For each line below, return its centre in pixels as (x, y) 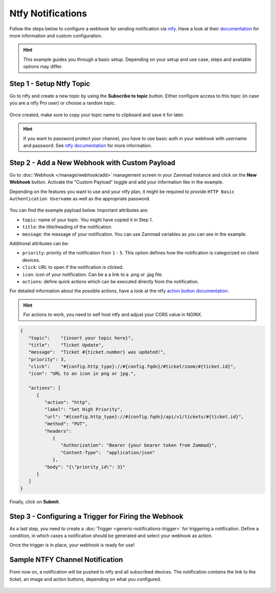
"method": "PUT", (66, 424)
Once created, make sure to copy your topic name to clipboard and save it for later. (97, 115)
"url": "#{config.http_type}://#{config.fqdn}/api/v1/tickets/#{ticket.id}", (144, 417)
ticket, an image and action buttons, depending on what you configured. (85, 579)
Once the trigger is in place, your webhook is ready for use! (72, 545)
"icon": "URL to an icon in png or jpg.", (82, 374)
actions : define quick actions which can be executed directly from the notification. (110, 281)
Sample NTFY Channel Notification (66, 560)
